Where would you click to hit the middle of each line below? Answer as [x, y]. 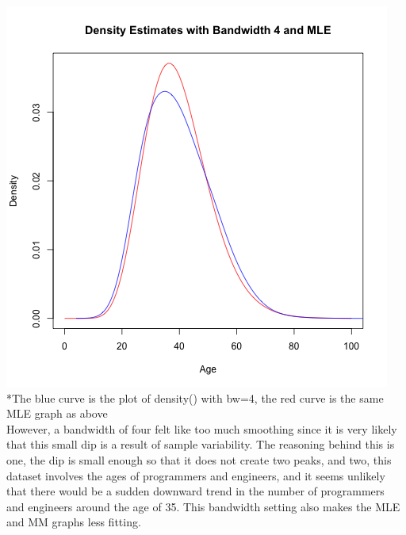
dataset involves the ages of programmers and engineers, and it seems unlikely [196, 475]
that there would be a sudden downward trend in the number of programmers [195, 491]
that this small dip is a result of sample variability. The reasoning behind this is [201, 444]
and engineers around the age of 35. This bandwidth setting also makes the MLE [203, 506]
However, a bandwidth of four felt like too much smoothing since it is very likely [202, 428]
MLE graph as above [57, 413]
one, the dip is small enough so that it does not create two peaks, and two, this [199, 459]
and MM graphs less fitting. [74, 522]
